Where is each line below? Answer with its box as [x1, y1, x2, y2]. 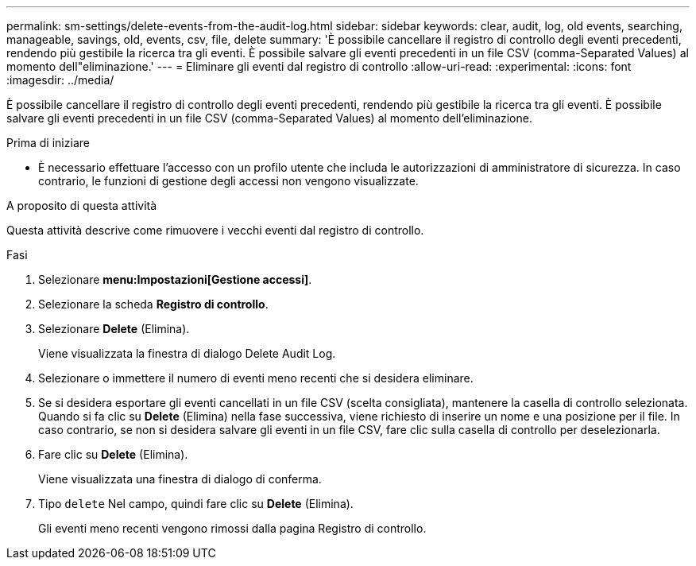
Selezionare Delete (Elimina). [38, 322, 190, 335]
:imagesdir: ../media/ [6, 73, 114, 87]
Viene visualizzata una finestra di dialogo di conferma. [38, 472, 322, 486]
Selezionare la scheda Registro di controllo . [38, 297, 269, 311]
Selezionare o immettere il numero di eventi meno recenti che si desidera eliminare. [38, 371, 474, 385]
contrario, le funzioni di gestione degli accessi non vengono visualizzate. [38, 174, 419, 188]
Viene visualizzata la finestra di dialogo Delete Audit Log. [38, 347, 336, 360]
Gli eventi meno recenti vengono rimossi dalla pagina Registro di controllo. [38, 521, 427, 535]
